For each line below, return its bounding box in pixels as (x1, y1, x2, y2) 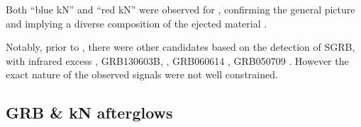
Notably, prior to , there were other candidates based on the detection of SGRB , (6, 40, 355, 54)
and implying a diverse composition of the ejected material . (6, 16, 267, 30)
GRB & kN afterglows (6, 102, 173, 123)
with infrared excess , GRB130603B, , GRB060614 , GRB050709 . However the (6, 53, 349, 68)
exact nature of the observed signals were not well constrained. (6, 67, 278, 82)
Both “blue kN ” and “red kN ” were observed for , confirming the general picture (6, 2, 355, 16)
